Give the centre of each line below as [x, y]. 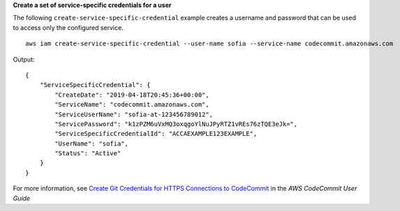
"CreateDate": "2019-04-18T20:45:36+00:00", [132, 95]
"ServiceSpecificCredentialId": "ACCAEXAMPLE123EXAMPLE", [156, 134]
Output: [24, 59]
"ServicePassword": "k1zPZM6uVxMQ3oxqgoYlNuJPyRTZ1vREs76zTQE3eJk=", [176, 124]
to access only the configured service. [68, 27]
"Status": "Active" [88, 154]
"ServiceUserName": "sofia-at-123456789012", [134, 114]
